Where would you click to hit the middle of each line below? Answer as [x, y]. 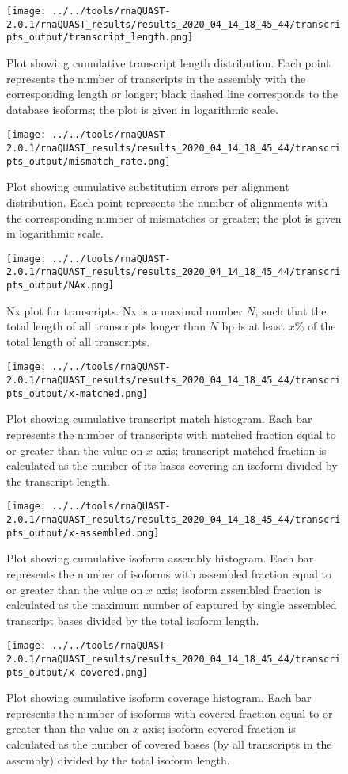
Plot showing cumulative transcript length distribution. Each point [168, 62]
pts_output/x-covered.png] [77, 672]
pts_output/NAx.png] [61, 285]
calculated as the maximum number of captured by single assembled [172, 605]
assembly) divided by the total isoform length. [118, 759]
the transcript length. [58, 480]
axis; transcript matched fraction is [241, 450]
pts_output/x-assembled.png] [83, 533]
